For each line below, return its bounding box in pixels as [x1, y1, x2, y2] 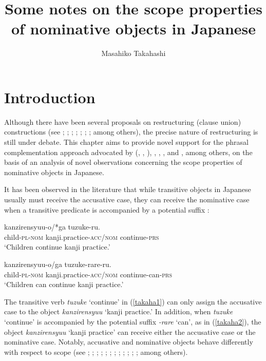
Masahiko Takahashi [101, 48, 166, 59]
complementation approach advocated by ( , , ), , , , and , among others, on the [4, 146, 253, 157]
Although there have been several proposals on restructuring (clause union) [4, 116, 241, 127]
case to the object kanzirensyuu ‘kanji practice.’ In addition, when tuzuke [4, 306, 233, 317]
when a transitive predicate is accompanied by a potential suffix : [4, 204, 210, 215]
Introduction [4, 86, 96, 107]
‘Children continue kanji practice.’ [4, 241, 110, 252]
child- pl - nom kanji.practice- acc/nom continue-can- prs [4, 269, 173, 279]
